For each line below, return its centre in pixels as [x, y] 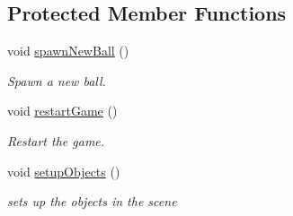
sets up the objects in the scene [92, 201]
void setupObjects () [64, 171]
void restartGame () [62, 111]
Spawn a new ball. [57, 80]
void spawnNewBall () [68, 51]
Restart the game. [56, 140]
